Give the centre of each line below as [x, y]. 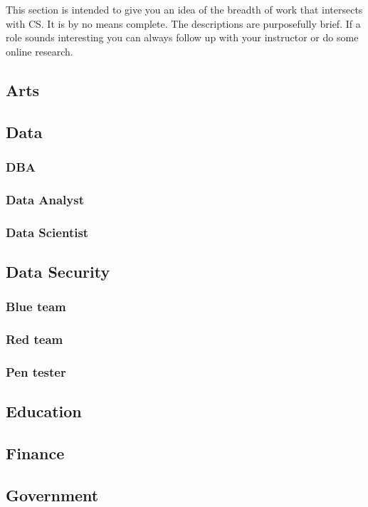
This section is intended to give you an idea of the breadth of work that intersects [184, 9]
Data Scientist [47, 232]
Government [52, 495]
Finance [35, 453]
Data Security [58, 271]
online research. [40, 51]
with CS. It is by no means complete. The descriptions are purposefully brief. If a [183, 23]
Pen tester [36, 371]
